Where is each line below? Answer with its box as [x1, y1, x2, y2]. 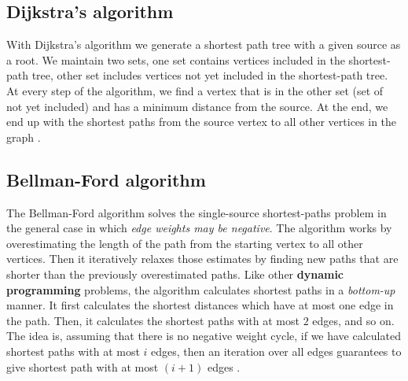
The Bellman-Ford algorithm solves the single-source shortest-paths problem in [6, 204, 387, 220]
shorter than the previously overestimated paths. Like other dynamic [6, 265, 344, 282]
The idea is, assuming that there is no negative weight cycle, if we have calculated [6, 327, 401, 344]
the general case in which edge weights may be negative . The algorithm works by [6, 220, 392, 236]
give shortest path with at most [6, 358, 159, 375]
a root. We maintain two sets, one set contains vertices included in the [6, 51, 345, 68]
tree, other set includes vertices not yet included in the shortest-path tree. [31, 67, 388, 83]
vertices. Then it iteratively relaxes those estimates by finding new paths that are [6, 250, 399, 267]
